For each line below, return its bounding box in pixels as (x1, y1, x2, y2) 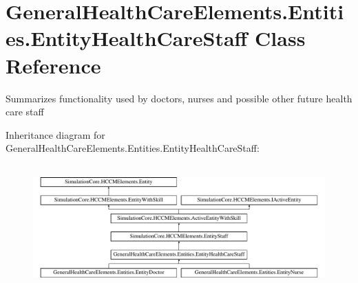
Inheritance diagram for (6, 127, 105, 141)
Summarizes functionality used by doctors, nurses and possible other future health (6, 91, 352, 105)
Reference (6, 51, 101, 79)
